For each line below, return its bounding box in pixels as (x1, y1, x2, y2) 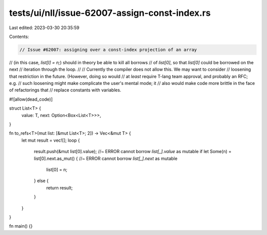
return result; (46, 185, 73, 191)
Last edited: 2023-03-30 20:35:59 (9, 25, 80, 31)
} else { (34, 178, 49, 184)
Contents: (9, 34, 29, 39)
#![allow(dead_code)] (9, 96, 53, 102)
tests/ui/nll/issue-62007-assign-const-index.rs (9, 7, 211, 18)
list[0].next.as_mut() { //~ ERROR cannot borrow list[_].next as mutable (34, 156, 178, 161)
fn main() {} (9, 223, 33, 229)
